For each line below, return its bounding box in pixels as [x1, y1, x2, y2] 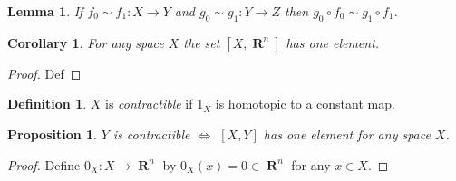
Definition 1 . [7, 94, 87, 113]
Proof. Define [7, 155, 81, 174]
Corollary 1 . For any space [7, 33, 164, 52]
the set [183, 33, 220, 52]
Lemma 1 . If [7, 2, 83, 20]
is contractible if [105, 94, 193, 113]
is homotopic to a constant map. [215, 94, 395, 113]
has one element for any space [263, 124, 431, 143]
